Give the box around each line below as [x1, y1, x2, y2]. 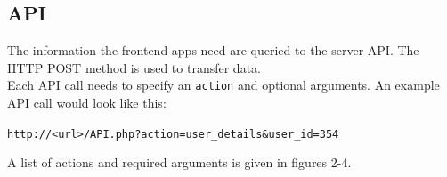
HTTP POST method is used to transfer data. [7, 58, 261, 76]
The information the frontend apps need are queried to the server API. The [7, 41, 419, 60]
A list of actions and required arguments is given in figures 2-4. [7, 153, 352, 172]
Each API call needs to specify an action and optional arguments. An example [7, 76, 440, 94]
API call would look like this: [7, 93, 167, 112]
